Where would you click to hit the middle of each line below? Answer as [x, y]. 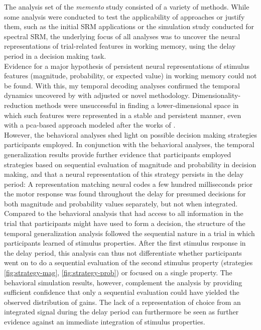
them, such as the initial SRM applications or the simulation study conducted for [129, 26]
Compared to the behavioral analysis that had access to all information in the [124, 213]
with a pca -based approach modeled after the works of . [90, 125]
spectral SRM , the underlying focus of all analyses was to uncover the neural [122, 36]
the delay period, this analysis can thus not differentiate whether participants [123, 252]
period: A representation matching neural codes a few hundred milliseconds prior [128, 184]
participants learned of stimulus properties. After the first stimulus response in [125, 243]
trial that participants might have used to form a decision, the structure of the [125, 223]
